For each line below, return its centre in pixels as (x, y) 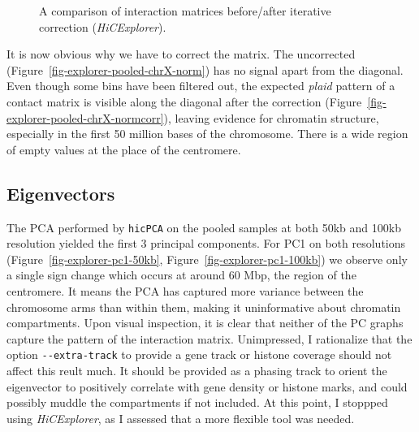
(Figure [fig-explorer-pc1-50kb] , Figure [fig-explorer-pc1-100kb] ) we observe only (207, 259)
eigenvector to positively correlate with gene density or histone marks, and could (207, 386)
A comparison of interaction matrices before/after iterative (185, 11)
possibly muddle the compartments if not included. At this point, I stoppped (197, 402)
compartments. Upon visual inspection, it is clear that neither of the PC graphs (205, 323)
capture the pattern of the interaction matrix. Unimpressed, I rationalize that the (209, 338)
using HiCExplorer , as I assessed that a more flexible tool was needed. (181, 418)
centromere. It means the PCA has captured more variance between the (185, 290)
